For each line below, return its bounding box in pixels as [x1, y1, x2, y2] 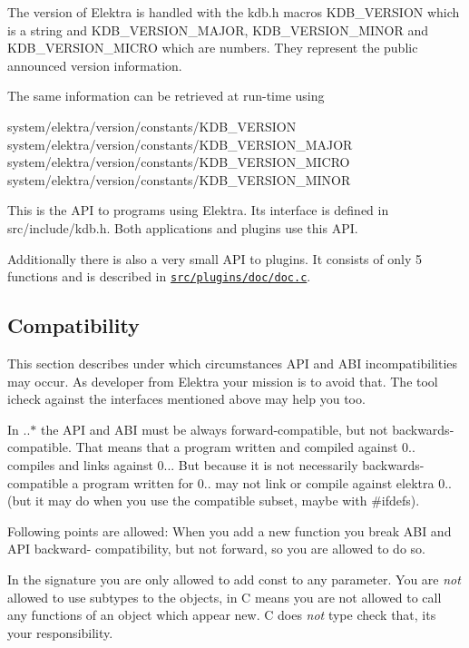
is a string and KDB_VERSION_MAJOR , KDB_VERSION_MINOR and [7, 20, 429, 39]
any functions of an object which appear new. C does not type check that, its [7, 605, 436, 624]
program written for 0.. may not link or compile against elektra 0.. [83, 473, 452, 492]
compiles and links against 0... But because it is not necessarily [7, 455, 358, 474]
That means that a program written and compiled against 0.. [75, 437, 415, 457]
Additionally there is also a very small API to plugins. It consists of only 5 [7, 249, 422, 268]
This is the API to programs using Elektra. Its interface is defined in [7, 201, 389, 220]
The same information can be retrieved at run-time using [7, 86, 325, 105]
